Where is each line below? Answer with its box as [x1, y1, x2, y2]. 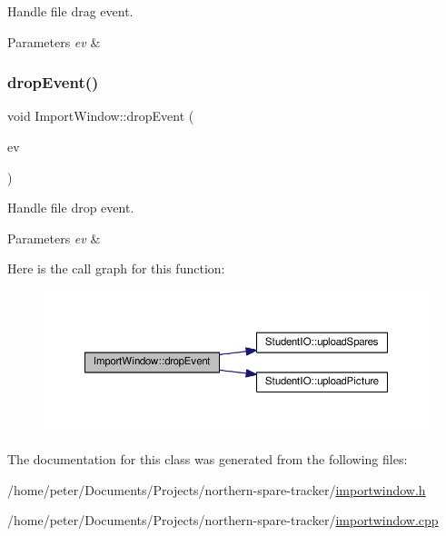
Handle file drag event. [7, 2, 134, 20]
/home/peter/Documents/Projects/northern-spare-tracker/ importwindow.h [7, 480, 426, 499]
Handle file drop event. [7, 198, 134, 217]
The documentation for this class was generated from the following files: [7, 450, 408, 469]
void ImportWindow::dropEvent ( [7, 106, 194, 125]
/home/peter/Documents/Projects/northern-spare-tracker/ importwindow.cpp [7, 511, 439, 530]
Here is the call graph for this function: [7, 259, 225, 278]
